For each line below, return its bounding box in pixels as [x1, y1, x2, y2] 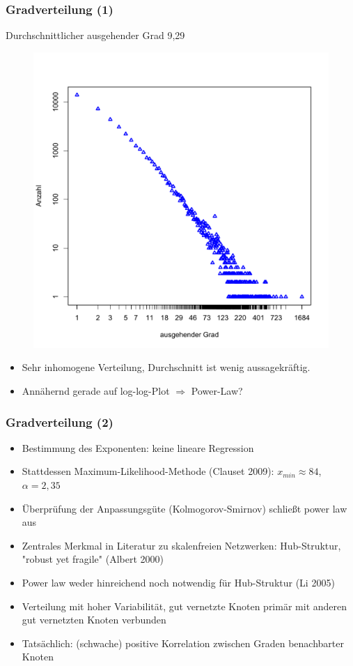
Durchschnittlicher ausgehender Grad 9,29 [6, 28, 185, 43]
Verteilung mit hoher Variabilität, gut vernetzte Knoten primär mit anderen [22, 598, 347, 613]
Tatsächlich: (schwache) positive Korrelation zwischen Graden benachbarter [22, 635, 344, 650]
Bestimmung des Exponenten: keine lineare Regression [22, 440, 254, 455]
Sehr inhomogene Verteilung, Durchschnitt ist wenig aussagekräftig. [22, 360, 311, 374]
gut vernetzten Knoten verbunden [22, 612, 166, 627]
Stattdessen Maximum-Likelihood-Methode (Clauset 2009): [22, 464, 274, 478]
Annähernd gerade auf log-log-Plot [22, 384, 170, 398]
